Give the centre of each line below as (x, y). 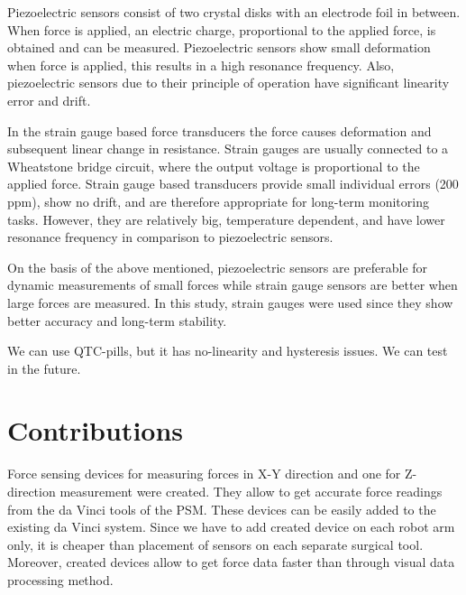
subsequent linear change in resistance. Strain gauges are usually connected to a (228, 149)
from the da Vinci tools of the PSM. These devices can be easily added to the (222, 509)
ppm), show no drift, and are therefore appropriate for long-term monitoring (218, 201)
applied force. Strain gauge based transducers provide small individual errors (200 (233, 184)
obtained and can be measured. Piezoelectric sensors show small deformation (219, 47)
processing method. (60, 579)
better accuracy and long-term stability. (117, 320)
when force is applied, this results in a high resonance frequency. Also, (201, 65)
